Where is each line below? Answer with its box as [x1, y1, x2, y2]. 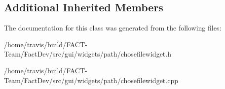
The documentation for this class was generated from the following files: [4, 23, 222, 33]
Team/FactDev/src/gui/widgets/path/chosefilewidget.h [4, 49, 171, 59]
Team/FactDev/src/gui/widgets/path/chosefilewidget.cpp [4, 75, 178, 85]
